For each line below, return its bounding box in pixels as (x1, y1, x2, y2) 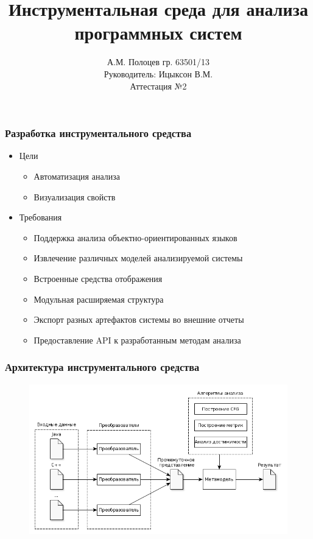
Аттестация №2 (130, 79, 187, 92)
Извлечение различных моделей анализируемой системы (33, 252, 243, 264)
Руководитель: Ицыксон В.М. (104, 67, 213, 80)
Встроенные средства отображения (33, 272, 163, 284)
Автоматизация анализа (33, 169, 120, 182)
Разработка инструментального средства (5, 125, 192, 141)
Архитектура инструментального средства (5, 359, 200, 375)
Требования (19, 211, 62, 224)
